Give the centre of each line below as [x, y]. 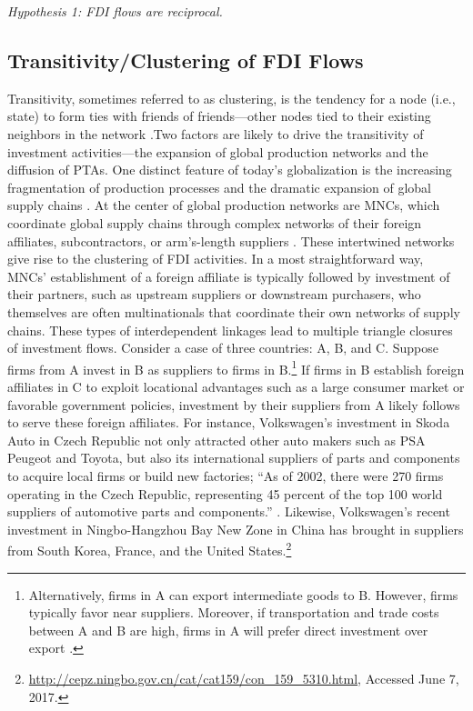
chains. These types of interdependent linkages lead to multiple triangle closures [230, 330]
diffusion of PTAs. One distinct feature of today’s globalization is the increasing [230, 170]
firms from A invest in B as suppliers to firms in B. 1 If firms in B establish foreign [236, 367]
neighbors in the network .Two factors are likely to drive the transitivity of [216, 133]
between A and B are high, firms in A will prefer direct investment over [228, 630]
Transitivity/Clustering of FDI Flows [186, 60]
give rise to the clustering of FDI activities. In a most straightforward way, [216, 259]
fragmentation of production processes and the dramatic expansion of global [220, 187]
